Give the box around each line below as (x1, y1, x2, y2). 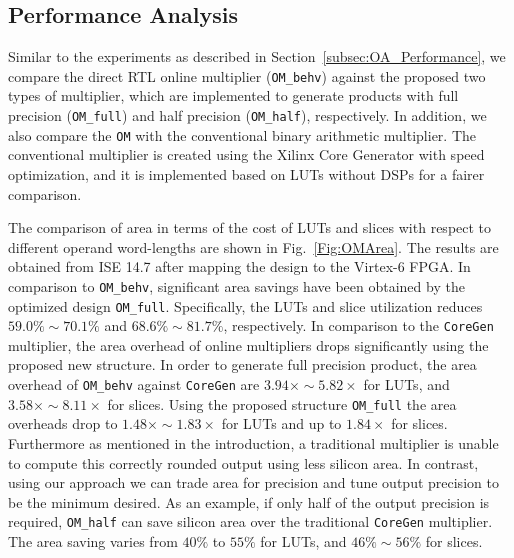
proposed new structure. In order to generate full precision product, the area (8, 354, 477, 375)
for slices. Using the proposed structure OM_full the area (107, 393, 457, 414)
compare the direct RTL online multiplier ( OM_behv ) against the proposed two (8, 65, 486, 86)
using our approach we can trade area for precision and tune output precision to (8, 472, 499, 493)
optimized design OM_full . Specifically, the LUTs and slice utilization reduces (8, 295, 483, 316)
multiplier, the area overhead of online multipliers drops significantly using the (8, 334, 489, 355)
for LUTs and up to (221, 413, 342, 434)
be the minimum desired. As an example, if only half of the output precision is (8, 491, 490, 512)
